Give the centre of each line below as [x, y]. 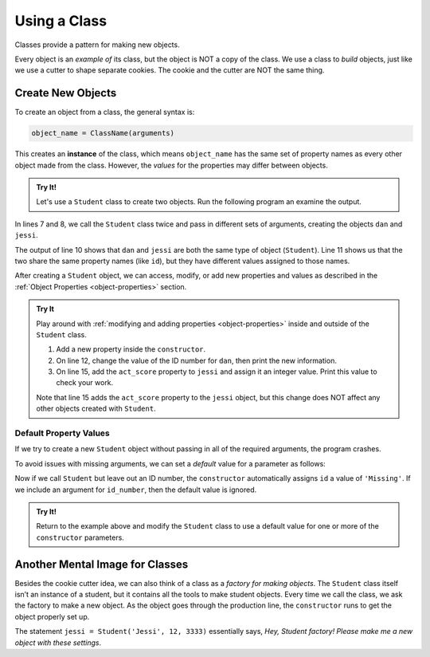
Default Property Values [63, 433]
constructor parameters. [80, 537]
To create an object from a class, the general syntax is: [105, 112]
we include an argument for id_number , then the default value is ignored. [136, 490]
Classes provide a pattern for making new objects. [97, 45]
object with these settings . [58, 643]
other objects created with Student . [96, 409]
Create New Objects [66, 93]
